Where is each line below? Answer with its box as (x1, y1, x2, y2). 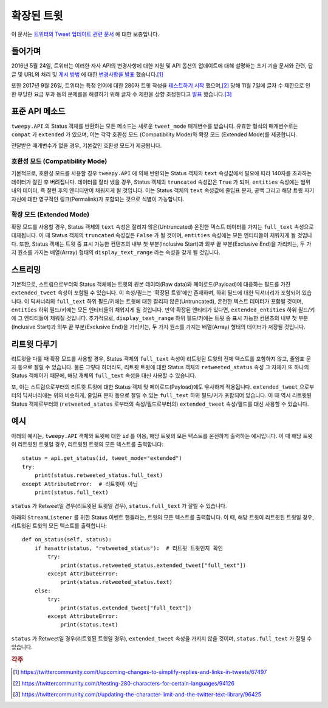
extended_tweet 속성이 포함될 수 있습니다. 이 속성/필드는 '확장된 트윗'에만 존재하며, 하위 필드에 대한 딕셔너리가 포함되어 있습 (11, 289, 312, 296)
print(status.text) (60, 621, 118, 628)
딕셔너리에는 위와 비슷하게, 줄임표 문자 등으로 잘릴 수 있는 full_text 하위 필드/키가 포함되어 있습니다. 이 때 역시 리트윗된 (22, 392, 312, 399)
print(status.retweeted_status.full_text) (34, 472, 163, 479)
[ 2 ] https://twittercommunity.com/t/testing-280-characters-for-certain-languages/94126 (13, 679, 235, 687)
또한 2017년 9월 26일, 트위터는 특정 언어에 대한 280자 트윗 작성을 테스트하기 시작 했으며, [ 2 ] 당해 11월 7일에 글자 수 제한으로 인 (11, 82, 311, 89)
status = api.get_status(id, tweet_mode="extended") (22, 455, 182, 462)
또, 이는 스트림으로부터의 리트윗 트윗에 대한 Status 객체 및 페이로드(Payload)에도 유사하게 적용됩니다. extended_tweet (11, 383, 298, 390)
